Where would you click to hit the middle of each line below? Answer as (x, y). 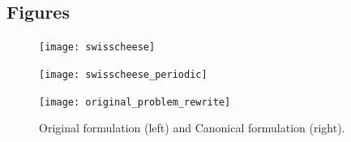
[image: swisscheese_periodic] (123, 74)
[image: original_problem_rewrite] (135, 102)
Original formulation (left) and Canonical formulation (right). (192, 128)
